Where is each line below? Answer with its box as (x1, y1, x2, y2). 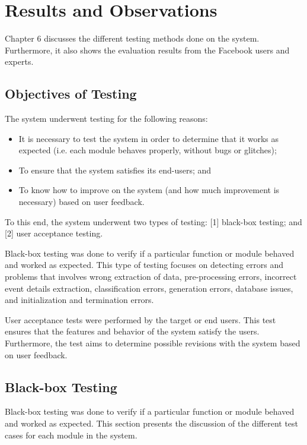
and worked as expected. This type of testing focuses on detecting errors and (5, 258, 283, 271)
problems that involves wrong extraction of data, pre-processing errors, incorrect (5, 270, 297, 283)
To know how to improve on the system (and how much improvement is (18, 184, 280, 196)
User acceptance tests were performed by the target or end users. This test (5, 313, 276, 326)
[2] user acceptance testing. (5, 227, 103, 239)
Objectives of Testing (5, 84, 137, 103)
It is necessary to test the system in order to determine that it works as (18, 132, 279, 144)
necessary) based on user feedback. (18, 195, 145, 208)
